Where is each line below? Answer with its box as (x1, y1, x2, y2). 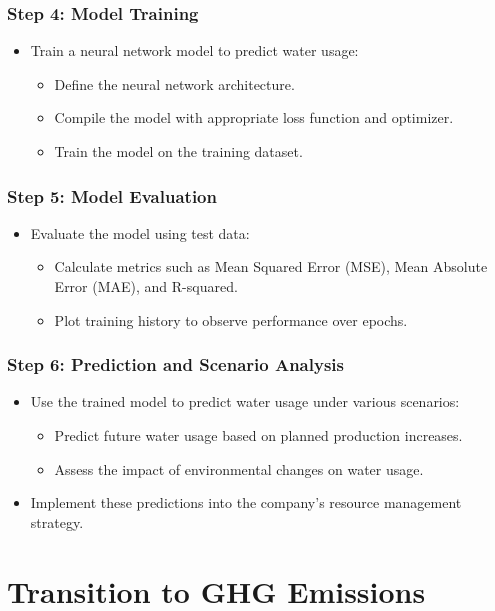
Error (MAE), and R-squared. (54, 276, 238, 296)
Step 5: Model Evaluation (7, 183, 217, 208)
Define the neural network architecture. (54, 73, 295, 94)
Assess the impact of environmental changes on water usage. (54, 458, 424, 479)
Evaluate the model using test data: (30, 222, 250, 243)
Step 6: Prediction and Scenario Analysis (7, 352, 344, 377)
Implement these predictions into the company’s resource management (30, 492, 462, 513)
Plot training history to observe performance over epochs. (54, 309, 408, 330)
